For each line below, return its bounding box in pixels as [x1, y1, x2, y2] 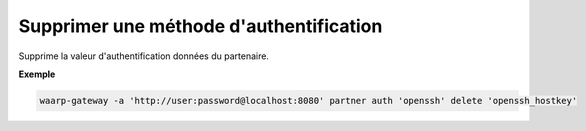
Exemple [18, 68, 56, 80]
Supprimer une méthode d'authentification [18, 15, 383, 37]
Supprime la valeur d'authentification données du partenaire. [18, 50, 270, 62]
